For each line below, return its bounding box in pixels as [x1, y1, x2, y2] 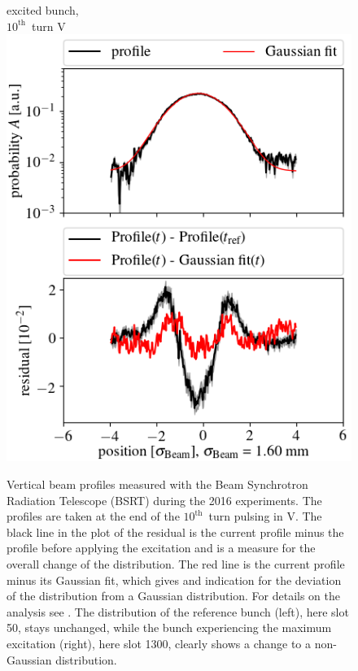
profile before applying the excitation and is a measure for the [7, 539, 316, 556]
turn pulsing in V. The [208, 508, 322, 525]
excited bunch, [7, 2, 79, 18]
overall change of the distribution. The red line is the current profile [7, 555, 345, 572]
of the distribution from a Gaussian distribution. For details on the [7, 587, 341, 604]
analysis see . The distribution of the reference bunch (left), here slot [7, 603, 349, 620]
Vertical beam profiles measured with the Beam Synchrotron [7, 476, 308, 492]
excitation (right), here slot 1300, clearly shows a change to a [7, 634, 312, 651]
